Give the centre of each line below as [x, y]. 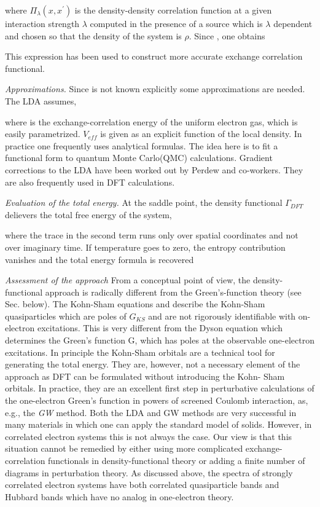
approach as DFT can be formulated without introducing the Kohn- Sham [145, 376]
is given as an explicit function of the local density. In [201, 134]
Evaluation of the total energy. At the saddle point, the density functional [144, 202]
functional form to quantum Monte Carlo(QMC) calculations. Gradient [139, 158]
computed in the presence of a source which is [176, 23]
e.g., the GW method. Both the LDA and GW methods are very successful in [151, 412]
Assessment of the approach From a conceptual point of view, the [128, 280]
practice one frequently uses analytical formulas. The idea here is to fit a [142, 145]
